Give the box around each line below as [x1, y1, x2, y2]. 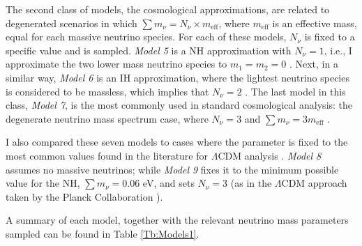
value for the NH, [6, 176, 80, 190]
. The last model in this [245, 84, 346, 98]
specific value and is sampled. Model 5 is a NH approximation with [6, 43, 292, 57]
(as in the [230, 176, 272, 190]
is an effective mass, [272, 15, 357, 30]
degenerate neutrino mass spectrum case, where [6, 111, 209, 125]
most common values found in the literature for [6, 148, 208, 162]
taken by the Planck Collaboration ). [6, 189, 163, 203]
